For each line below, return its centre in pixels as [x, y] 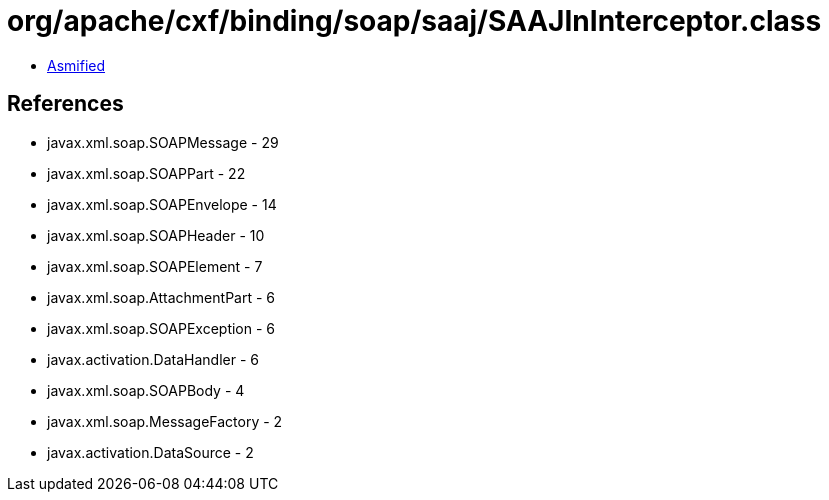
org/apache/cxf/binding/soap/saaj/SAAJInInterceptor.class [414, 21]
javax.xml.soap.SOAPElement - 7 [155, 266]
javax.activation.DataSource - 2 [150, 452]
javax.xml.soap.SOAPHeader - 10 [156, 235]
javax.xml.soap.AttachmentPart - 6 [161, 297]
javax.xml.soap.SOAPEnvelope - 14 [162, 204]
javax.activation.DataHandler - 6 [153, 359]
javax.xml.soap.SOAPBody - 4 [146, 390]
